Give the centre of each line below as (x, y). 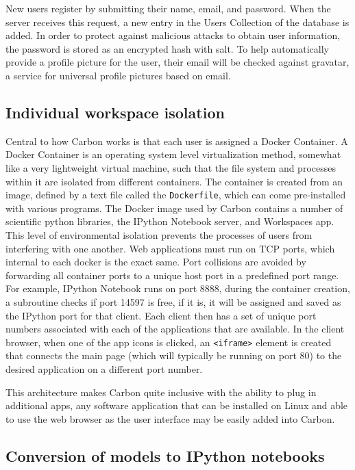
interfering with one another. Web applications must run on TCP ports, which (170, 248)
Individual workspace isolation (115, 112)
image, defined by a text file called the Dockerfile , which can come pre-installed (176, 195)
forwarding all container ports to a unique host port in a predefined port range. (172, 275)
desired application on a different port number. (104, 368)
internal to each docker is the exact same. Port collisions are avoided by (156, 262)
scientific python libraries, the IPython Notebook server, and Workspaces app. (170, 221)
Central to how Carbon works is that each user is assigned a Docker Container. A (177, 141)
